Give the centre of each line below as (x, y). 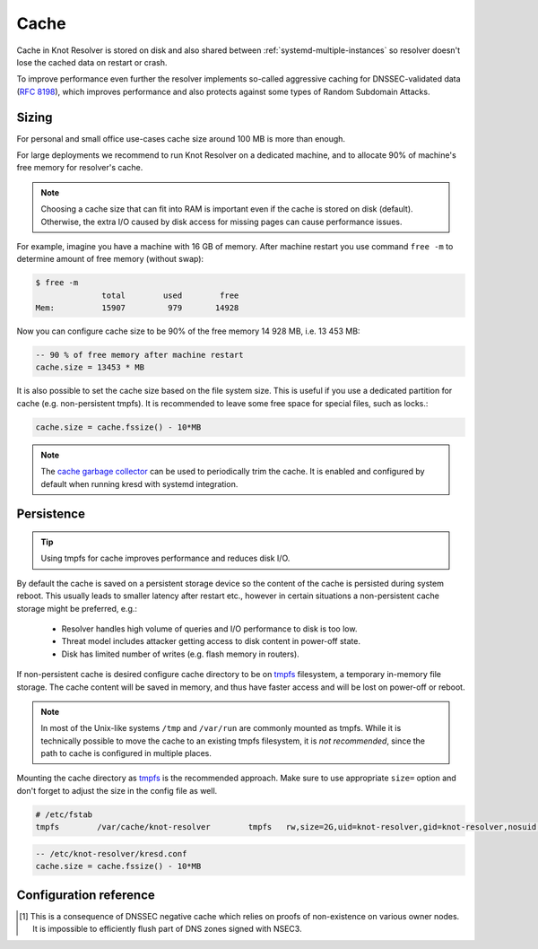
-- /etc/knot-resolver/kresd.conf (111, 853)
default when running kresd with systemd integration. (139, 483)
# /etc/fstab (64, 814)
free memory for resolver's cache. (80, 168)
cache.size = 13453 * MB (90, 367)
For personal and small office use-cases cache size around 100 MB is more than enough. (181, 138)
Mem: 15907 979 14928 (137, 308)
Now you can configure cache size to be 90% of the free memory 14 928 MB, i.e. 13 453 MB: (188, 331)
